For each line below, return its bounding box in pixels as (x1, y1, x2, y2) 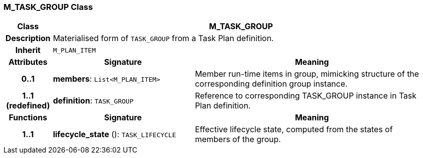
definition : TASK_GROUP (53, 96, 134, 106)
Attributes (8, 57, 48, 67)
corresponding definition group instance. (195, 79, 348, 89)
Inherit (15, 45, 41, 55)
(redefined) (6, 101, 50, 111)
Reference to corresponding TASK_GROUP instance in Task (195, 91, 417, 101)
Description (5, 33, 51, 44)
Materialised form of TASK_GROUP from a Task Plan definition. (53, 33, 274, 44)
